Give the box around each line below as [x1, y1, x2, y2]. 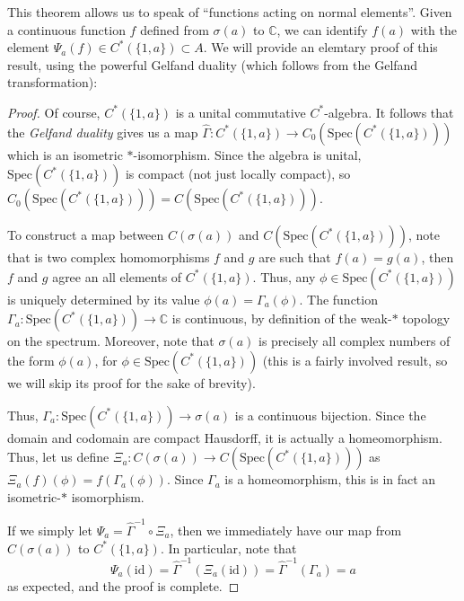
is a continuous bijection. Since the [234, 405, 426, 424]
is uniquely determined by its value [7, 289, 200, 308]
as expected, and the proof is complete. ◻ [7, 576, 240, 595]
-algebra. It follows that [324, 102, 454, 121]
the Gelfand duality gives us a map [7, 122, 198, 141]
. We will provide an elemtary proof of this [203, 38, 438, 57]
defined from [140, 20, 209, 39]
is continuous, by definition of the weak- [171, 309, 392, 328]
